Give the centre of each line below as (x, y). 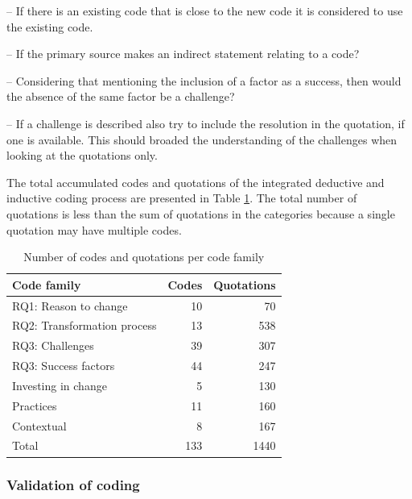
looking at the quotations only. (82, 155)
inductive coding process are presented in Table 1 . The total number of (182, 198)
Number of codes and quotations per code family (144, 257)
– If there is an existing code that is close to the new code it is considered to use (205, 10)
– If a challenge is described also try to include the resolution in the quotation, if (206, 123)
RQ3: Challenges (53, 345)
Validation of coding (73, 485)
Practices (35, 405)
